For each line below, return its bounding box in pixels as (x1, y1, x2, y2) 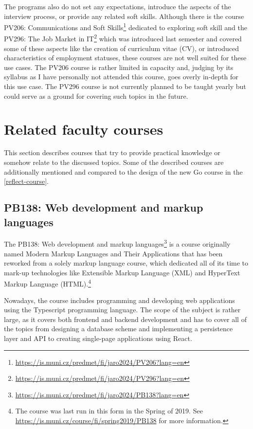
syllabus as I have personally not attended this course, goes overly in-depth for (4, 71, 238, 82)
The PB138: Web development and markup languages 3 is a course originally (4, 237, 231, 249)
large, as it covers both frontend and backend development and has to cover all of (4, 314, 247, 324)
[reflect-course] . (4, 176, 49, 186)
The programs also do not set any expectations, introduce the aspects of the (4, 1, 231, 11)
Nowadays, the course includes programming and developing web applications (4, 295, 235, 305)
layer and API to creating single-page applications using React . (4, 333, 192, 343)
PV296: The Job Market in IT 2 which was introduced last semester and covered (4, 32, 242, 44)
